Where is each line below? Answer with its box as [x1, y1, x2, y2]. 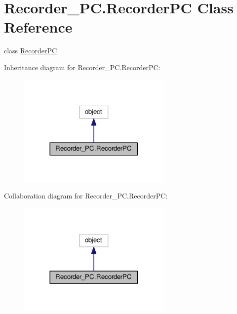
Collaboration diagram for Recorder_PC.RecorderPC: [4, 190, 168, 200]
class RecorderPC [4, 45, 57, 56]
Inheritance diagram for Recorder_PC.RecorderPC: [4, 62, 160, 72]
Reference [4, 17, 73, 37]
